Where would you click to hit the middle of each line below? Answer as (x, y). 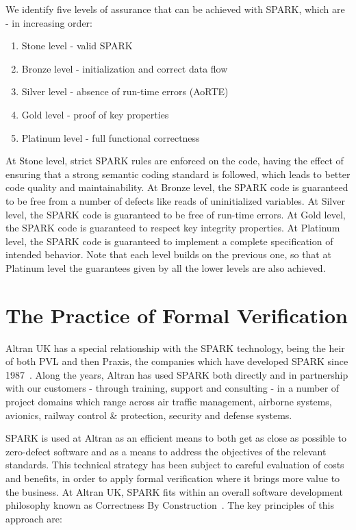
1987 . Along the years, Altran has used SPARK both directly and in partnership (177, 374)
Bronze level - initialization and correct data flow (125, 68)
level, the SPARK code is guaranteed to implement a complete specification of (169, 241)
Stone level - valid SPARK (77, 46)
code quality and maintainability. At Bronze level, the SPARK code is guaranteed (177, 187)
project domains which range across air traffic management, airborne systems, (169, 401)
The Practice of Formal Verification (177, 315)
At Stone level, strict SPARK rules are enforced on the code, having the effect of (175, 161)
